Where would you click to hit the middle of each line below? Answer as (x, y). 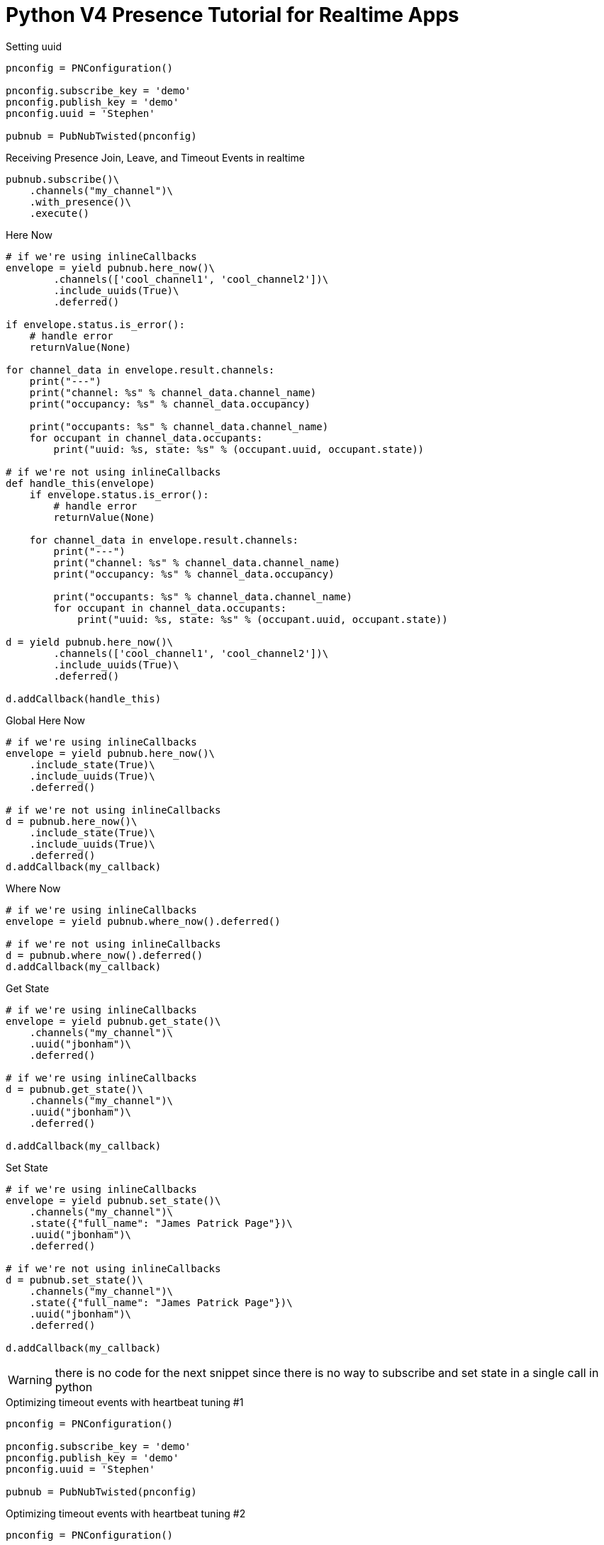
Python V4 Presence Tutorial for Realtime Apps (233, 15)
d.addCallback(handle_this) (84, 698)
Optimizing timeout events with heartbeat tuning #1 (125, 1402)
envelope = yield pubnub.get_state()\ (113, 1021)
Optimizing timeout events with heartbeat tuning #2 (126, 1513)
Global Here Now (45, 720)
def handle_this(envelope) (80, 483)
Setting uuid (34, 46)
